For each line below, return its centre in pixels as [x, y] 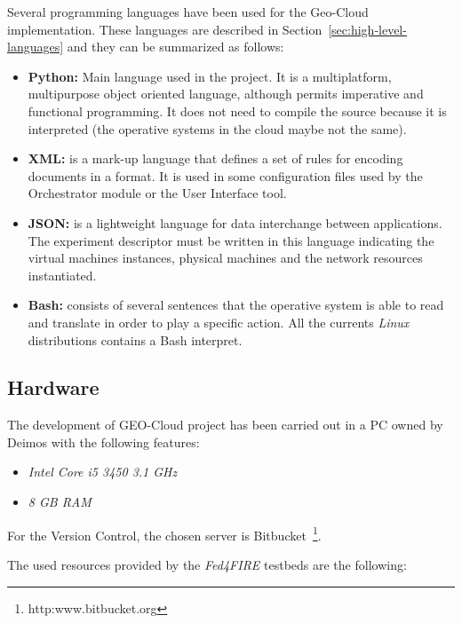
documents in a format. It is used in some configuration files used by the [225, 175]
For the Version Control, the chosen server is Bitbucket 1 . [164, 533]
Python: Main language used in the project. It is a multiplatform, [210, 76]
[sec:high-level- [367, 29]
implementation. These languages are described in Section [165, 29]
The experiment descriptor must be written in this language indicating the [231, 240]
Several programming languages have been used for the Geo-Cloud [188, 12]
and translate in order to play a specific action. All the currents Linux [219, 322]
